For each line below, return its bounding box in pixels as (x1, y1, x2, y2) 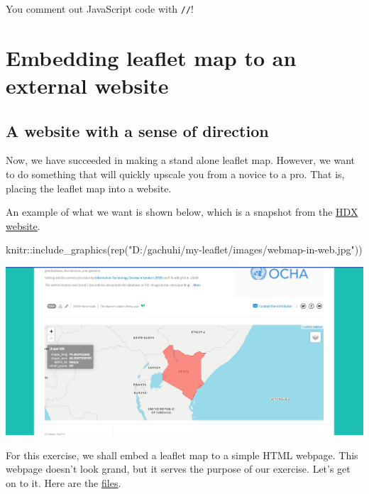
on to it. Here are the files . (6, 475, 121, 490)
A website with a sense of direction (6, 119, 269, 141)
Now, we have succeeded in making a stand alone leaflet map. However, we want (6, 153, 356, 168)
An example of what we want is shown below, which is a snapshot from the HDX (6, 204, 358, 219)
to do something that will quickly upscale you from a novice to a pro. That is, (6, 167, 345, 182)
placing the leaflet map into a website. (6, 180, 172, 195)
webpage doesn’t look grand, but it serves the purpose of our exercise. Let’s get (6, 461, 351, 476)
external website (6, 71, 169, 100)
